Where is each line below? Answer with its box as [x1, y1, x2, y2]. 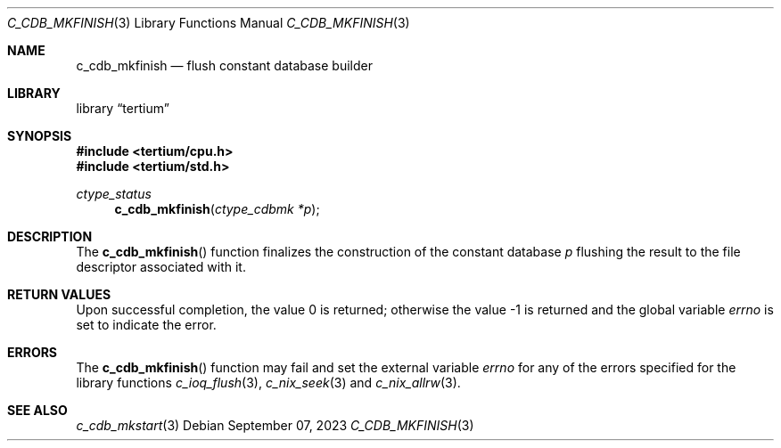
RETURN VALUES [7, 287, 111, 302]
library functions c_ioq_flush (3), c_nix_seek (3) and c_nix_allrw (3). [76, 375, 461, 390]
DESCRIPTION [7, 229, 93, 244]
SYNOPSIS [7, 128, 72, 143]
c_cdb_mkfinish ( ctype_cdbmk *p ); [114, 201, 320, 216]
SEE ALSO [7, 403, 68, 418]
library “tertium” [76, 101, 169, 116]
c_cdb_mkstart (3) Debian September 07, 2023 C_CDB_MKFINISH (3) [76, 418, 474, 433]
